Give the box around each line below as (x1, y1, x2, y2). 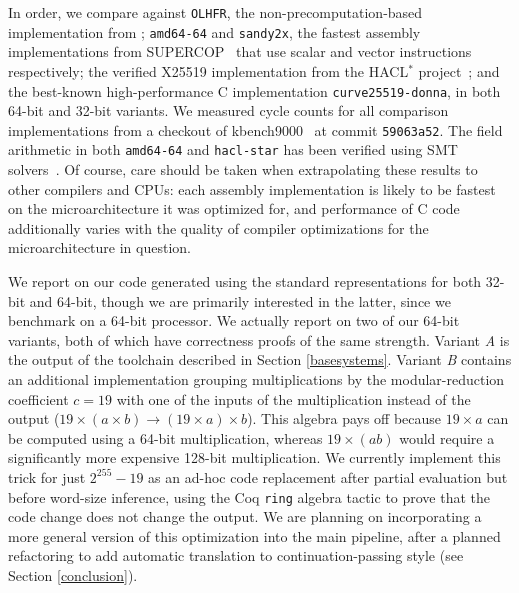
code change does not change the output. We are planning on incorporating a (8, 506, 482, 527)
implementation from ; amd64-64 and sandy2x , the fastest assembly (8, 21, 421, 42)
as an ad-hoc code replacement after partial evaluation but (148, 466, 508, 487)
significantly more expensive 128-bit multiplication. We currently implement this (8, 447, 501, 468)
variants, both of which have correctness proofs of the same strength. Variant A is (8, 329, 510, 350)
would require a (399, 427, 495, 448)
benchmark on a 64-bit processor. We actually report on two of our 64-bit (8, 310, 460, 331)
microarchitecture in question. (8, 237, 191, 258)
